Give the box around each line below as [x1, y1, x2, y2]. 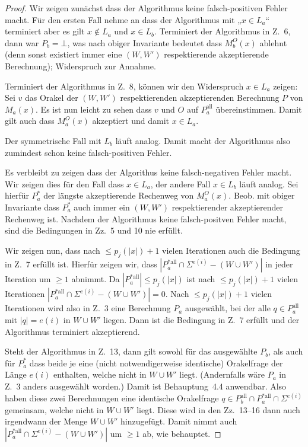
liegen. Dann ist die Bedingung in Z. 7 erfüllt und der [103, 314, 300, 326]
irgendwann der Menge [5, 415, 88, 427]
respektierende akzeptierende [164, 48, 269, 60]
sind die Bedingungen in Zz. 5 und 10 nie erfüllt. [5, 224, 183, 237]
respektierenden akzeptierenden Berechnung [120, 91, 280, 104]
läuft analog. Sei [239, 177, 299, 190]
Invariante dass [5, 200, 59, 213]
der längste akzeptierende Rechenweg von [43, 189, 194, 202]
